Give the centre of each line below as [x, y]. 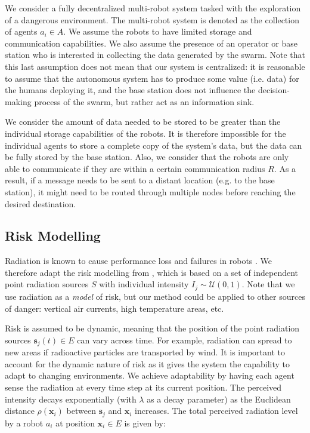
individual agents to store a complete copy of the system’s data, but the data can [154, 145]
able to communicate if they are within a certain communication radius [135, 168]
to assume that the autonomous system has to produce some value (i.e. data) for [152, 78]
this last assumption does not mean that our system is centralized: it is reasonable [155, 66]
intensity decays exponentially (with [71, 399]
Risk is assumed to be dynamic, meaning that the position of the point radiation [152, 328]
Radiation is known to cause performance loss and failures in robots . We [139, 261]
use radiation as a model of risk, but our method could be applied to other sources [155, 296]
